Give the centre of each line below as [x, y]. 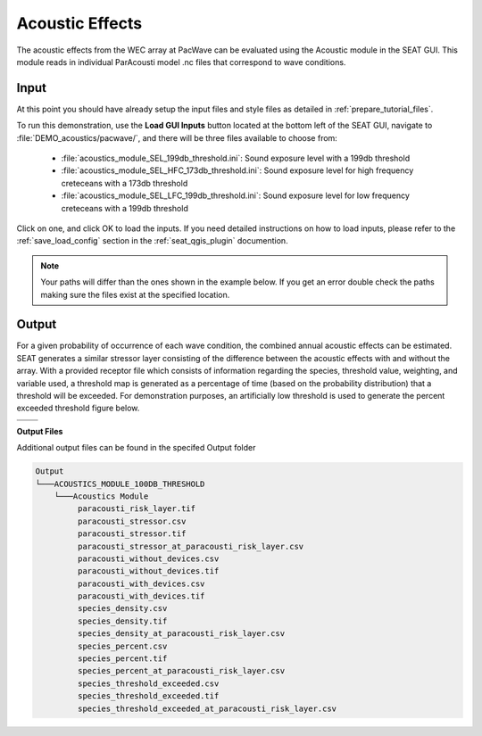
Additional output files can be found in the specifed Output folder [136, 448]
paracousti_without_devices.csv [148, 558]
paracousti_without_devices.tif [148, 571]
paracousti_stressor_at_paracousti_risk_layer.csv [191, 546]
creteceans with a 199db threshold [125, 208]
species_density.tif [122, 621]
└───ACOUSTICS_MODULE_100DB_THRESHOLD [120, 484]
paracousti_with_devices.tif [141, 596]
